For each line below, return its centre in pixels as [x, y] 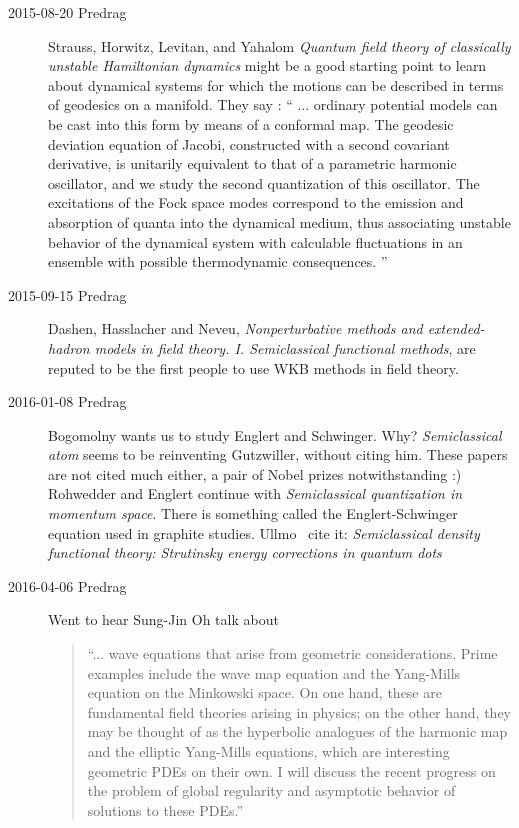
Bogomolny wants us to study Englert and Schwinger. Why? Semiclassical [275, 434]
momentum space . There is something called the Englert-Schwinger [253, 513]
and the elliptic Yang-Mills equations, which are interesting [268, 751]
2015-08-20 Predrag [67, 12]
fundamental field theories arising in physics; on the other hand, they [299, 711]
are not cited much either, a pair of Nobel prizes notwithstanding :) [255, 473]
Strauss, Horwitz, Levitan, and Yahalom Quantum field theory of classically [279, 45]
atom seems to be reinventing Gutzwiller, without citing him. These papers [278, 454]
